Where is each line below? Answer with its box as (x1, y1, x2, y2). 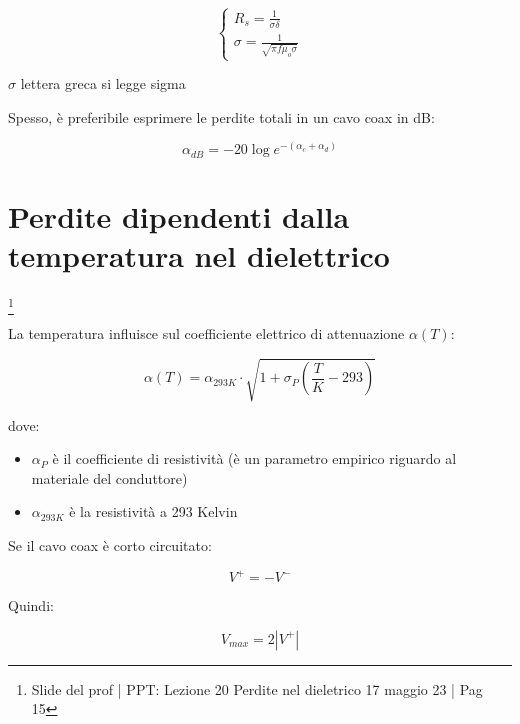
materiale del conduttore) (31, 467, 188, 488)
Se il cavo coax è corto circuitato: (8, 534, 212, 555)
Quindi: (8, 595, 54, 616)
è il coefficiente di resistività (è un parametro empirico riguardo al (52, 448, 457, 469)
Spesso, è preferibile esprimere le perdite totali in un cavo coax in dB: (8, 106, 435, 127)
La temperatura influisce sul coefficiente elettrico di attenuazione (8, 323, 405, 344)
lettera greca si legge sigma (20, 73, 186, 94)
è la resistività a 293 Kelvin (69, 501, 238, 522)
